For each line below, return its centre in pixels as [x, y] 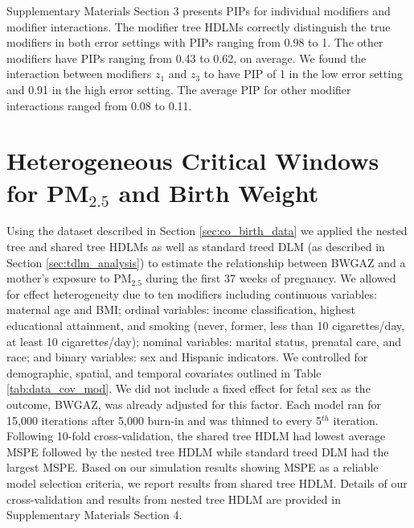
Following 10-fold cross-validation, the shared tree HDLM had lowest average [196, 436]
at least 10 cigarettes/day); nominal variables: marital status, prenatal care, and [204, 341]
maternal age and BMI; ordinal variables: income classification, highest [181, 309]
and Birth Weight [219, 192]
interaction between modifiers [79, 74]
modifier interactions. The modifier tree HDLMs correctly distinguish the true [199, 26]
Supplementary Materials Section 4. [94, 515]
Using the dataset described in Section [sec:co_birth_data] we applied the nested [207, 231]
